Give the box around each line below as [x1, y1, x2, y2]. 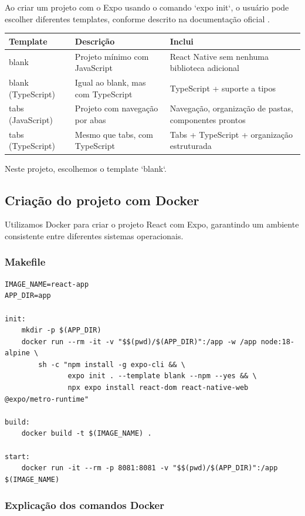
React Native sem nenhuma [170, 50, 269, 62]
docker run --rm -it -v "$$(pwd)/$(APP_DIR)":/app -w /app [21, 337, 257, 346]
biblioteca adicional [170, 62, 239, 74]
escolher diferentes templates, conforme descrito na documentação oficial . [5, 12, 270, 25]
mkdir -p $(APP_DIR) [21, 326, 101, 335]
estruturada [170, 140, 212, 152]
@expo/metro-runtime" [5, 395, 89, 403]
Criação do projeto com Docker [5, 191, 199, 209]
